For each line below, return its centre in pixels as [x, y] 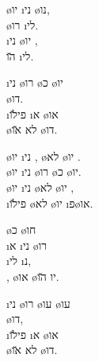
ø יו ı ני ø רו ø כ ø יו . [44, 171]
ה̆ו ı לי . [20, 55]
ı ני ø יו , [22, 40]
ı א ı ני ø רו [27, 245]
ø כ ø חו [21, 230]
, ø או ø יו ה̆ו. [33, 276]
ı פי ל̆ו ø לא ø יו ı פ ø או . [50, 202]
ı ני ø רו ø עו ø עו [38, 303]
